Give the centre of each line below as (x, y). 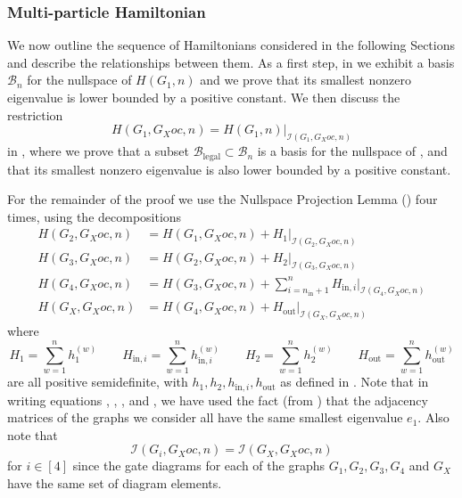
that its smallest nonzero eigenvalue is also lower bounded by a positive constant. (229, 169)
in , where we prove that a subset (98, 151)
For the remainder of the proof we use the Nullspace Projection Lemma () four (223, 199)
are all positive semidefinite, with (98, 382)
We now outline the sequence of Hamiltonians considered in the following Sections (231, 45)
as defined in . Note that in (355, 382)
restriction (35, 114)
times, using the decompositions (95, 216)
